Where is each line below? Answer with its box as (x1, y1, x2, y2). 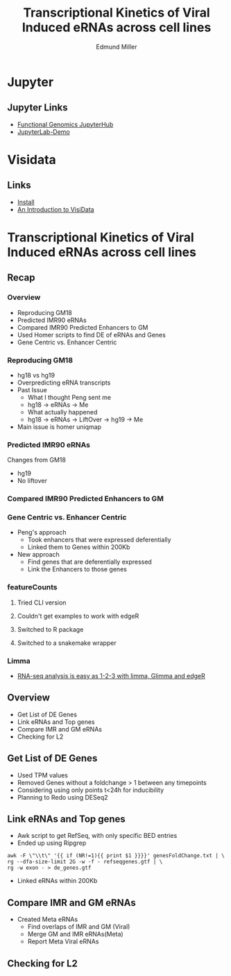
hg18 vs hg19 (17, 371, 55, 379)
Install (17, 198, 35, 206)
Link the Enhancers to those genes (27, 565, 127, 573)
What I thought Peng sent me (27, 393, 112, 401)
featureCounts (7, 582, 58, 592)
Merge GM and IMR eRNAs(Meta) (27, 930, 123, 939)
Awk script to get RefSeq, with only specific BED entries (17, 832, 178, 840)
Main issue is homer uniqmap (17, 422, 102, 431)
